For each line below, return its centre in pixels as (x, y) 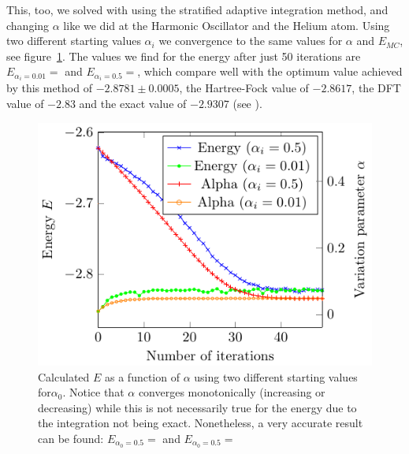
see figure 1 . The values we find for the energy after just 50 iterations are (184, 56)
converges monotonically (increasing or (232, 392)
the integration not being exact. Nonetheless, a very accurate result (201, 423)
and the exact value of (133, 104)
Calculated (64, 376)
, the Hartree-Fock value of (244, 88)
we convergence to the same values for (251, 41)
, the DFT (376, 88)
